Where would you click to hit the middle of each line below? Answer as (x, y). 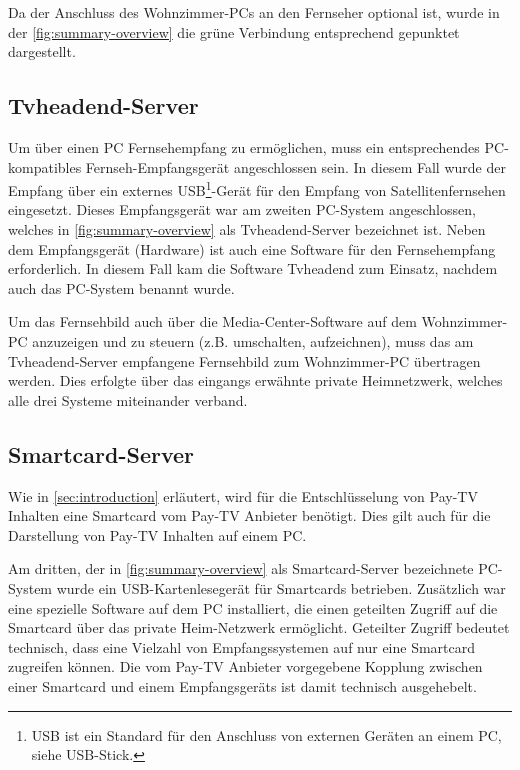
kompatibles (45, 166)
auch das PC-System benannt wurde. (121, 287)
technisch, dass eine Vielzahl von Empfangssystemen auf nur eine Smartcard (242, 646)
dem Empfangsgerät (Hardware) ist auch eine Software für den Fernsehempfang (252, 248)
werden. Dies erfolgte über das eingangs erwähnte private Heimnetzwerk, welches (255, 380)
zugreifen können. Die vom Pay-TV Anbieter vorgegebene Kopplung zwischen (245, 666)
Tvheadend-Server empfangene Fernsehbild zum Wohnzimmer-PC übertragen (244, 360)
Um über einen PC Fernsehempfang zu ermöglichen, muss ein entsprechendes (244, 146)
